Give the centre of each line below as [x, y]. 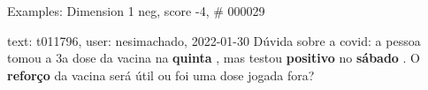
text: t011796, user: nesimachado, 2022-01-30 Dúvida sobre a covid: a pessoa [214, 40]
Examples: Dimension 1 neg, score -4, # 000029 [136, 11]
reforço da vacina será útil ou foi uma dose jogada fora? [161, 75]
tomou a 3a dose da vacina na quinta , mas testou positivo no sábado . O [214, 58]
